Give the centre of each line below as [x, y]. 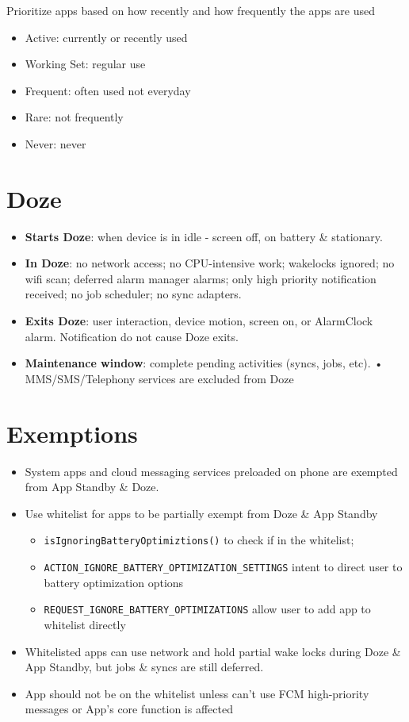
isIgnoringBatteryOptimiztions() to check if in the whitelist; [199, 540]
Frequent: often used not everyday [108, 90]
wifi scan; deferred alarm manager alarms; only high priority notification [201, 278]
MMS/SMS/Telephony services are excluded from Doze [159, 378]
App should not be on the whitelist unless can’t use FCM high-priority [197, 693]
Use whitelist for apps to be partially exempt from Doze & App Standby [201, 513]
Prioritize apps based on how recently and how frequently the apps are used [191, 10]
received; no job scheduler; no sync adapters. [133, 294]
